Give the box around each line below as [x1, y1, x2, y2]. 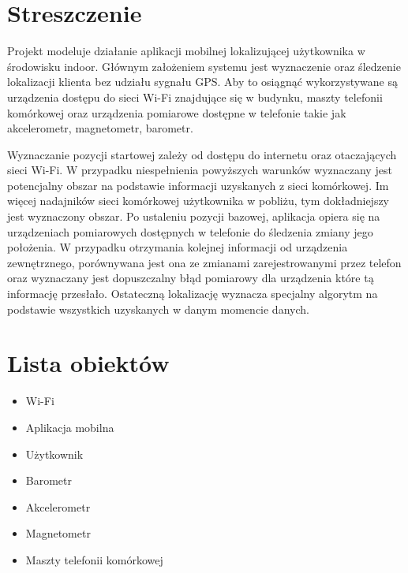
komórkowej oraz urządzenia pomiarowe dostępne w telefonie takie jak [7, 104, 346, 121]
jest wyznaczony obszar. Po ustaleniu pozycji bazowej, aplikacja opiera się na [7, 208, 380, 225]
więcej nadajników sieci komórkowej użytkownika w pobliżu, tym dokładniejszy [7, 192, 390, 209]
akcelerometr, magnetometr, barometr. [7, 120, 193, 136]
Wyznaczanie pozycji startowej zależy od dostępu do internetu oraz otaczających [7, 146, 397, 162]
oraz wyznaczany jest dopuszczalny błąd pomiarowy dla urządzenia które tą [7, 270, 374, 286]
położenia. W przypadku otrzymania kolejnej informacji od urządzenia [7, 239, 348, 255]
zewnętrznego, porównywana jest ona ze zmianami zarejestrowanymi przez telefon [7, 254, 402, 270]
